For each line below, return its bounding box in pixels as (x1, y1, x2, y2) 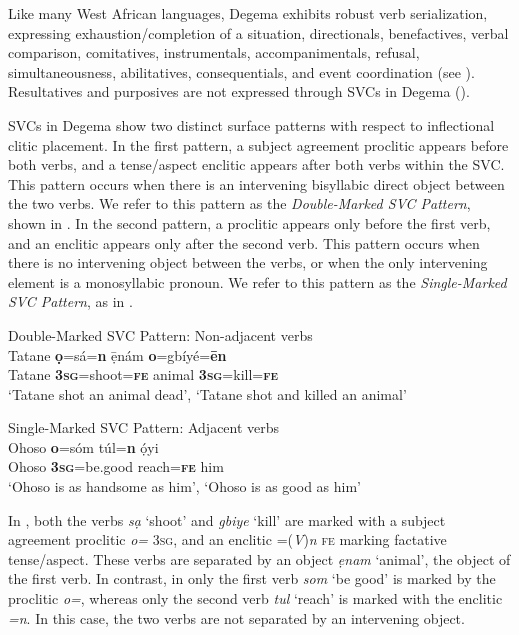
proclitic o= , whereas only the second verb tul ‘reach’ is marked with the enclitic (8, 588, 503, 609)
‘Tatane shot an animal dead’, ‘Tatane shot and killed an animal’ (8, 383, 407, 404)
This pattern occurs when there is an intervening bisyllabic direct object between (8, 173, 505, 194)
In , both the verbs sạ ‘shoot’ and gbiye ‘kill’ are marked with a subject (8, 509, 446, 530)
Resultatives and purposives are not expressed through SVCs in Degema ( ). (8, 81, 470, 102)
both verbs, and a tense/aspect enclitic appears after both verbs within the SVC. (8, 154, 505, 175)
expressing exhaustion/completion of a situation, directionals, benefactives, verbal (8, 22, 509, 43)
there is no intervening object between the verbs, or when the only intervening (8, 252, 488, 273)
